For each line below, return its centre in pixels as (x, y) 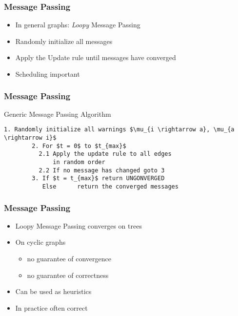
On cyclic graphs (40, 242)
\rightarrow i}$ (30, 138)
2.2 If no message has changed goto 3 (102, 170)
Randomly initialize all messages (64, 41)
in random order (79, 162)
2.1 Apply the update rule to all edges (105, 154)
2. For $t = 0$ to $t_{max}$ (79, 146)
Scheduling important (48, 74)
